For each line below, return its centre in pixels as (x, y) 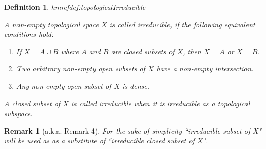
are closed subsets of (143, 51)
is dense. (136, 86)
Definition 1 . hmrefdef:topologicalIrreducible (75, 7)
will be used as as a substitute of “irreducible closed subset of (99, 141)
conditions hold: (29, 34)
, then (192, 51)
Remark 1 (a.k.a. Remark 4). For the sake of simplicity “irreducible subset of (127, 130)
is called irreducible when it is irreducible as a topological (160, 103)
